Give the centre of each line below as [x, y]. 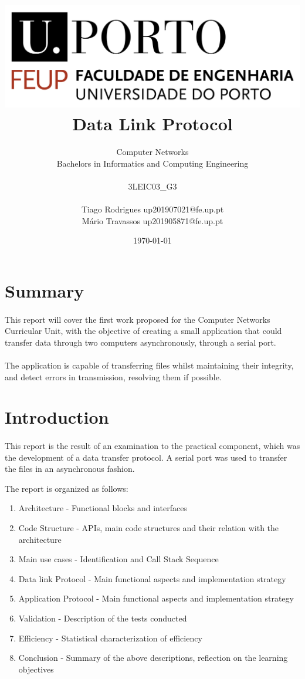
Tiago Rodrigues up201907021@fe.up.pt [152, 209]
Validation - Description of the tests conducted [103, 618]
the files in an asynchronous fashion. [70, 469]
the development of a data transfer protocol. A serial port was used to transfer [146, 457]
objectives [36, 669]
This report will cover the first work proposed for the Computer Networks [138, 319]
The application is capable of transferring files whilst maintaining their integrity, [149, 365]
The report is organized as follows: [67, 488]
